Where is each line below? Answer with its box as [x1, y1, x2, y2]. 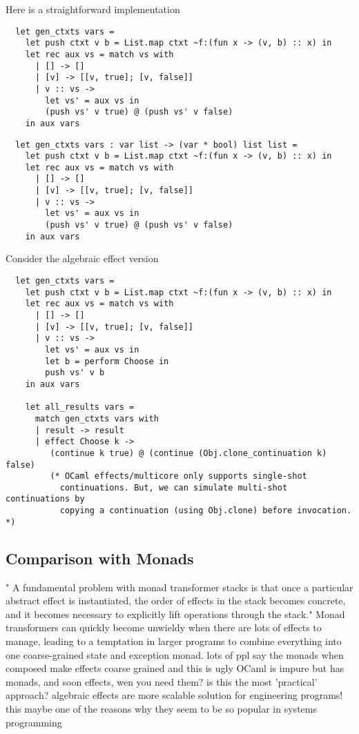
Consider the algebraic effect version [6, 251, 159, 266]
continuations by [6, 494, 85, 504]
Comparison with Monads [6, 547, 194, 568]
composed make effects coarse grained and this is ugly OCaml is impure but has [6, 661, 345, 675]
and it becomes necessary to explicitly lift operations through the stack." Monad [6, 606, 345, 621]
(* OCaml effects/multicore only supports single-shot [50, 471, 307, 482]
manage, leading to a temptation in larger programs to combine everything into [6, 634, 342, 648]
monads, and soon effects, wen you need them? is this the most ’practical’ [6, 674, 318, 688]
